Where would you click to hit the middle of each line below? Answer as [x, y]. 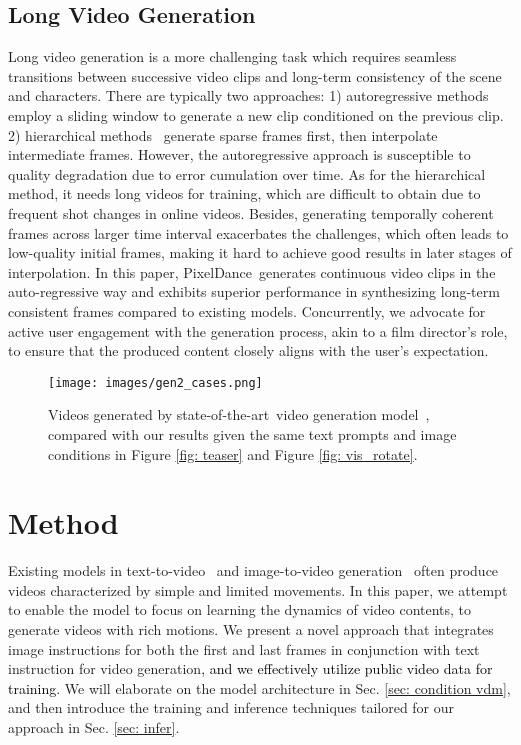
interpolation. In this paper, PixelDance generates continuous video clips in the [252, 271]
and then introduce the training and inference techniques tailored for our [231, 707]
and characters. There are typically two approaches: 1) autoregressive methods [248, 95]
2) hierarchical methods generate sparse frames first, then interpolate [223, 134]
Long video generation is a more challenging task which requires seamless [232, 56]
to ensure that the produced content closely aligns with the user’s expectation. [248, 350]
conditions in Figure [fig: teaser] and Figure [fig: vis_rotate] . [233, 453]
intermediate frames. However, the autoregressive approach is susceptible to [239, 154]
